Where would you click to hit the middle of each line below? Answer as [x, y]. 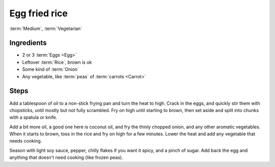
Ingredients [28, 43]
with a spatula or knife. [33, 118]
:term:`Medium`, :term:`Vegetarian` [46, 29]
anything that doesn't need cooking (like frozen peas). [66, 157]
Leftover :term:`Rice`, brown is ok [57, 62]
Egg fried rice [39, 13]
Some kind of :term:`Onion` [50, 69]
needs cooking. [26, 141]
